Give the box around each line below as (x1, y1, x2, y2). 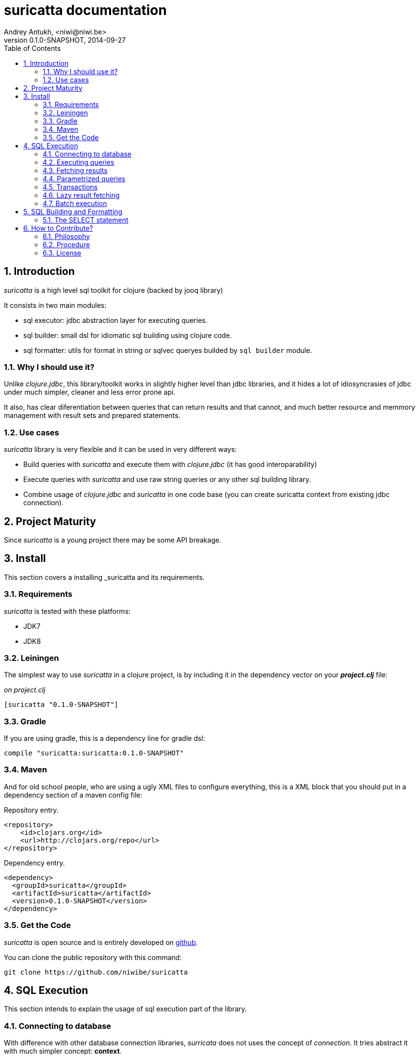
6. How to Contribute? (23, 224, 93, 232)
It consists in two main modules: (4, 301, 107, 309)
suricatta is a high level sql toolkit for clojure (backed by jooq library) (4, 286, 223, 294)
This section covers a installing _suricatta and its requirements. (4, 573, 205, 581)
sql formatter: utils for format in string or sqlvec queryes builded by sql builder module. (23, 346, 312, 354)
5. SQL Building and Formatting (23, 207, 123, 216)
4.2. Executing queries (43, 158, 114, 166)
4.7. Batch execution (43, 199, 107, 208)
